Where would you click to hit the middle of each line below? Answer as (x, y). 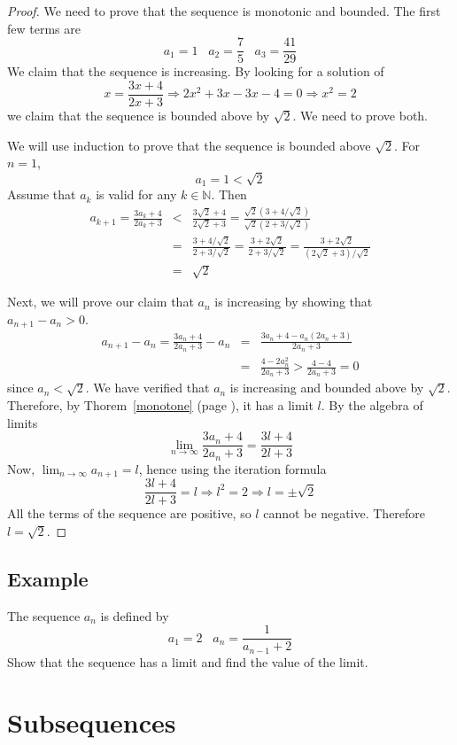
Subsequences (92, 722)
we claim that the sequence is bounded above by (139, 115)
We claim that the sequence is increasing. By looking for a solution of (196, 71)
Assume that (42, 194)
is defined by (135, 615)
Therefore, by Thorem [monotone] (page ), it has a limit (160, 404)
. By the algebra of (372, 404)
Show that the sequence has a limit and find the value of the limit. (188, 661)
